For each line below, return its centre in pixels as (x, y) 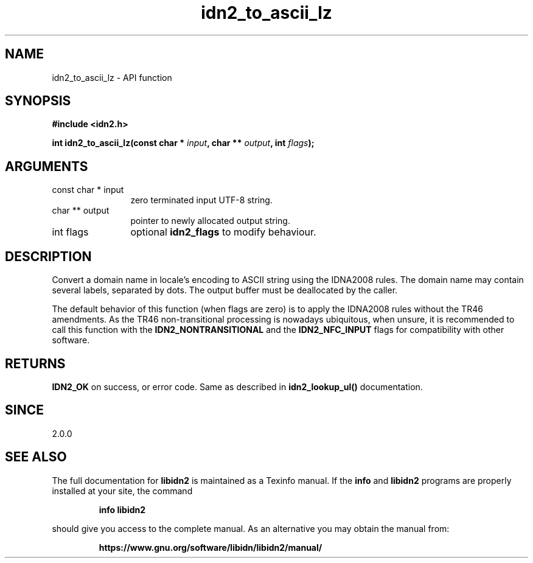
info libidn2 (122, 509)
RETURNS (35, 363)
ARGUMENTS (47, 166)
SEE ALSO (36, 457)
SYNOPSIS (38, 101)
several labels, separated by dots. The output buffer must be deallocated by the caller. (225, 290)
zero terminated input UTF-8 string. (201, 200)
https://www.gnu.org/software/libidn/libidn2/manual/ (211, 547)
